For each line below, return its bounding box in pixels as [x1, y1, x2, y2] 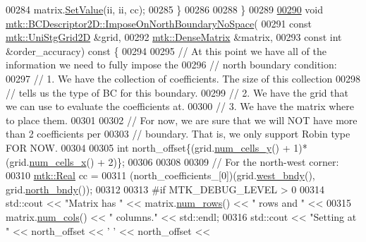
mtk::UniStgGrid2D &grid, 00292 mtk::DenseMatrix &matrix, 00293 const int [6, 30, 342, 44]
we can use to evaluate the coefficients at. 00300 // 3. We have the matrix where [6, 99, 355, 114]
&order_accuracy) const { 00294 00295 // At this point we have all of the [6, 43, 327, 58]
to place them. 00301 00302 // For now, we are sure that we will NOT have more [6, 112, 358, 127]
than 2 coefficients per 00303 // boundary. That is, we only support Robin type [6, 126, 350, 141]
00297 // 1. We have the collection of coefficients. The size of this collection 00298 [6, 71, 360, 85]
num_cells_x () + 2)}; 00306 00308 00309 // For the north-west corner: [29, 154, 339, 169]
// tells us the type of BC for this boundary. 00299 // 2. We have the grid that [6, 85, 348, 99]
